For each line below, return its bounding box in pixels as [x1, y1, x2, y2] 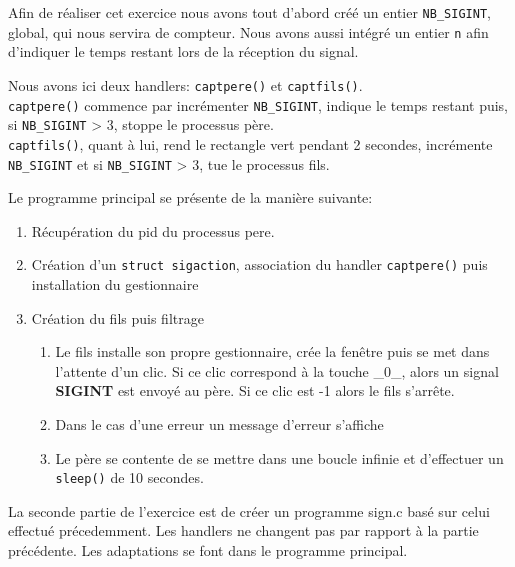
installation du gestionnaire [31, 274, 199, 295]
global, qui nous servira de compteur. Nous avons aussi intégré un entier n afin [8, 21, 489, 42]
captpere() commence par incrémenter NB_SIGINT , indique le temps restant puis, [8, 94, 509, 115]
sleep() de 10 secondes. [55, 467, 204, 488]
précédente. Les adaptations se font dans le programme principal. [8, 540, 408, 561]
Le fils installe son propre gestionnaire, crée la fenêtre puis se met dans [55, 341, 490, 362]
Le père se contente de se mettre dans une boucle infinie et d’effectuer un [55, 447, 504, 468]
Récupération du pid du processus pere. [31, 220, 275, 241]
